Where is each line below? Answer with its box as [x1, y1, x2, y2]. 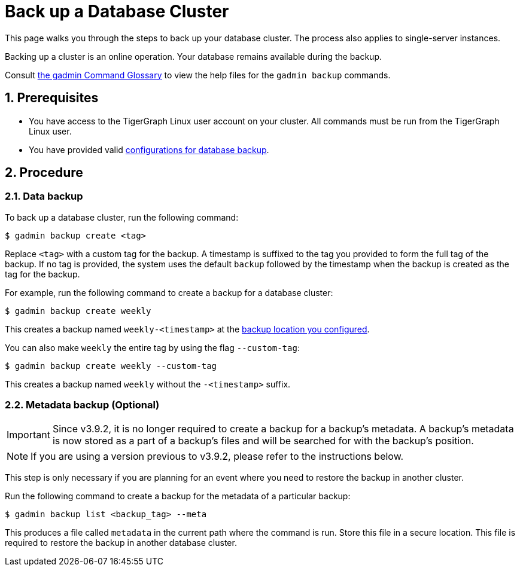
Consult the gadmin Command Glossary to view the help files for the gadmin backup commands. [5, 69, 391, 80]
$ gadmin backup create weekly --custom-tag [5, 361, 217, 371]
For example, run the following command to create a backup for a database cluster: [5, 287, 333, 298]
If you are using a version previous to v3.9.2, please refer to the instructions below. [31, 450, 404, 462]
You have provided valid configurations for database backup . [29, 144, 269, 155]
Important [7, 428, 50, 441]
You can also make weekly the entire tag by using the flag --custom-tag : [5, 342, 300, 353]
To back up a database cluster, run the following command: [5, 212, 239, 222]
